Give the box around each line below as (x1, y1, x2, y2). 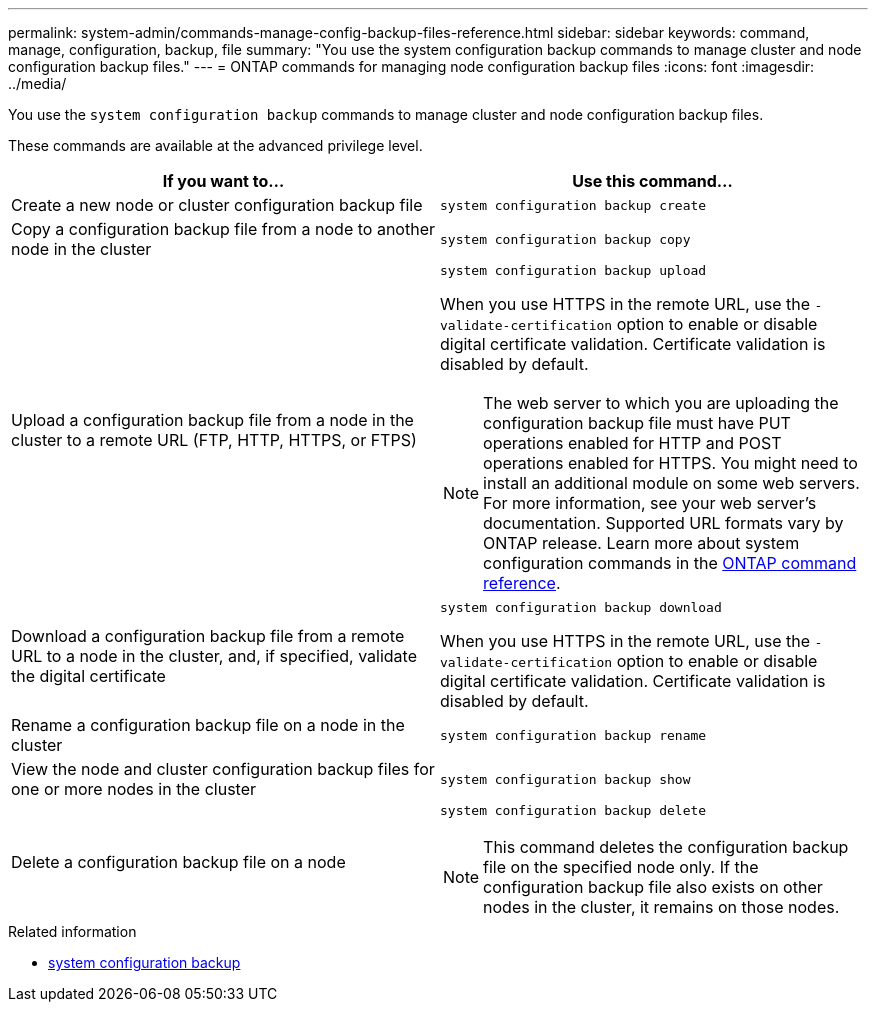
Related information (8, 923, 137, 940)
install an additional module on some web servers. (483, 473, 860, 493)
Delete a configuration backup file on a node (11, 851, 346, 872)
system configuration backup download (440, 600, 722, 615)
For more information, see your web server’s (483, 493, 817, 513)
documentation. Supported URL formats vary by (483, 513, 844, 533)
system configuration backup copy (440, 231, 691, 247)
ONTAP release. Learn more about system (483, 533, 800, 553)
